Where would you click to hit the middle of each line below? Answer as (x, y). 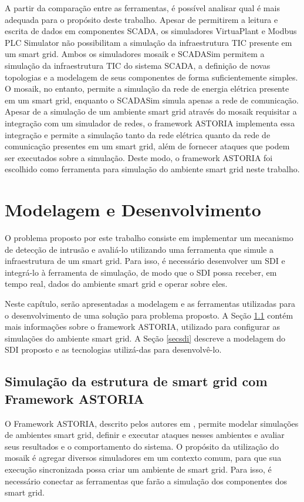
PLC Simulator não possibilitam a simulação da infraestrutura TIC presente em (148, 42)
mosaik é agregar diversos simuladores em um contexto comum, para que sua (143, 458)
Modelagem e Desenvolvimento (133, 210)
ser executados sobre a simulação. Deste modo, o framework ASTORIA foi (139, 157)
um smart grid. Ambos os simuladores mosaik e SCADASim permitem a (135, 54)
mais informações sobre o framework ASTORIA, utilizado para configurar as (142, 327)
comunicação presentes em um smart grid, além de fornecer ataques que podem (147, 146)
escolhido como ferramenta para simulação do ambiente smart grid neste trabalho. (152, 169)
